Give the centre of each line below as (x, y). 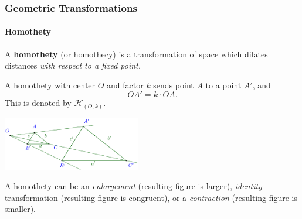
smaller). (21, 209)
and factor (125, 85)
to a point (223, 85)
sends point (174, 85)
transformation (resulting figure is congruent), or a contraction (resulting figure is (151, 197)
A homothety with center (50, 85)
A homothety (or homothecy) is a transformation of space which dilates (136, 54)
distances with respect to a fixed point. (73, 65)
